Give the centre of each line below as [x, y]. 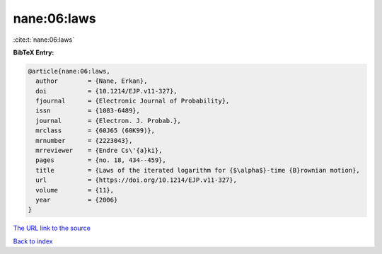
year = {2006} [77, 200]
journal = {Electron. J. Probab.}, [109, 121]
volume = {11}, [75, 190]
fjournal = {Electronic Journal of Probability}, [133, 101]
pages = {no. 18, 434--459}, [101, 160]
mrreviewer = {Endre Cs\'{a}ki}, [99, 151]
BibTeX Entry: [34, 52]
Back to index [33, 241]
